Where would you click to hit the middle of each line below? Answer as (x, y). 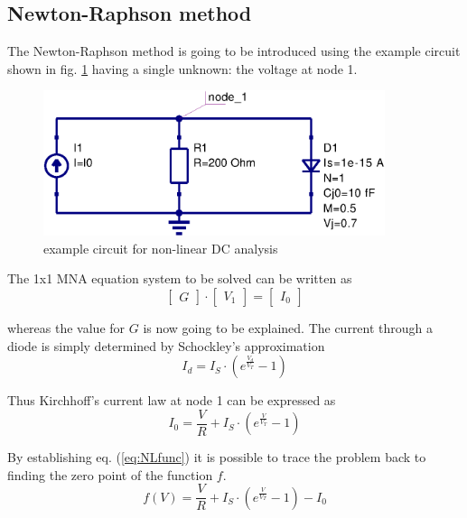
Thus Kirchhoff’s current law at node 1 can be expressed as (172, 400)
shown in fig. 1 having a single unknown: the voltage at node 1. (182, 68)
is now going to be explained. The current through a (288, 327)
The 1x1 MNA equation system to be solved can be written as (180, 278)
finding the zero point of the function (110, 474)
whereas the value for (66, 327)
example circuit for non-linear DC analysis (161, 248)
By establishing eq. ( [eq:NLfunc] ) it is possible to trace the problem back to (217, 457)
